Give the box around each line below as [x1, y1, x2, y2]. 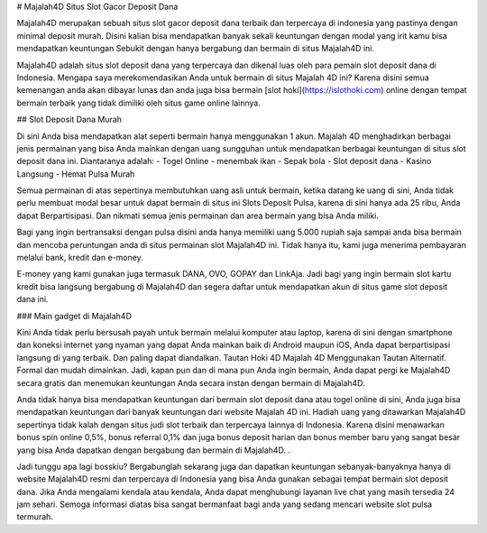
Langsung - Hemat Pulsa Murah [16, 168, 135, 179]
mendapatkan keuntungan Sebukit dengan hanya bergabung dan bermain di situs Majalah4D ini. [16, 43, 374, 54]
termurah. [16, 511, 54, 522]
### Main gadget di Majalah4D [16, 310, 133, 321]
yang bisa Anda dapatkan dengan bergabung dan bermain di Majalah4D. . [16, 445, 291, 455]
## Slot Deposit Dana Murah [16, 114, 122, 125]
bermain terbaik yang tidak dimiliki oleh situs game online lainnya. [16, 97, 261, 108]
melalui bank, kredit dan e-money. [16, 253, 143, 263]
